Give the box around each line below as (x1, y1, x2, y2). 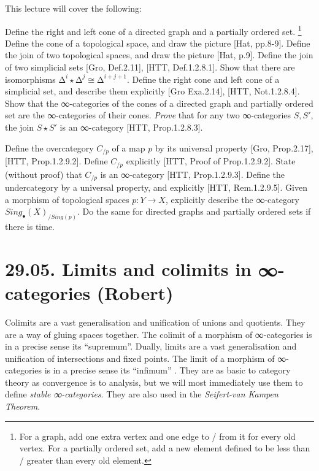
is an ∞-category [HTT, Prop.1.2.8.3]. (60, 121, 203, 133)
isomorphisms (5, 72, 56, 85)
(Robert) (96, 280, 174, 305)
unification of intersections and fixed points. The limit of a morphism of (5, 351, 275, 364)
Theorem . (5, 400, 40, 413)
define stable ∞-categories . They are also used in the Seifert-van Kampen (5, 388, 279, 400)
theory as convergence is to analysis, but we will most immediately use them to (5, 375, 303, 388)
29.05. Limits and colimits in (5, 256, 252, 281)
